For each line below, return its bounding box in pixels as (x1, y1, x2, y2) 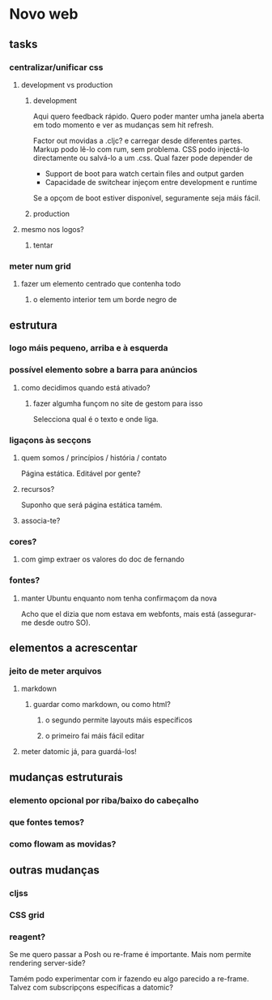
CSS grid (9, 909, 45, 920)
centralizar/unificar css (9, 62, 104, 73)
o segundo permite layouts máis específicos (45, 715, 193, 725)
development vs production (20, 80, 113, 89)
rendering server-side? (9, 959, 86, 968)
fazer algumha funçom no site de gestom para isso (32, 399, 203, 408)
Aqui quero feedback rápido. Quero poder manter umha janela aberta (32, 111, 265, 121)
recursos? (20, 485, 55, 494)
